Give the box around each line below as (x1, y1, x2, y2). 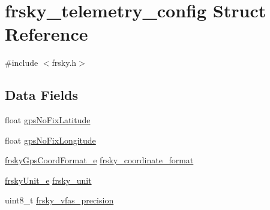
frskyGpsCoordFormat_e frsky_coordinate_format (5, 154, 194, 166)
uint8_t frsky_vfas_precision (5, 194, 114, 206)
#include (5, 56, 38, 69)
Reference (5, 22, 88, 46)
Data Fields (5, 86, 79, 104)
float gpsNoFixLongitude (5, 133, 96, 146)
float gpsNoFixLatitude (5, 114, 91, 126)
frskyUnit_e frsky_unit (5, 174, 92, 186)
